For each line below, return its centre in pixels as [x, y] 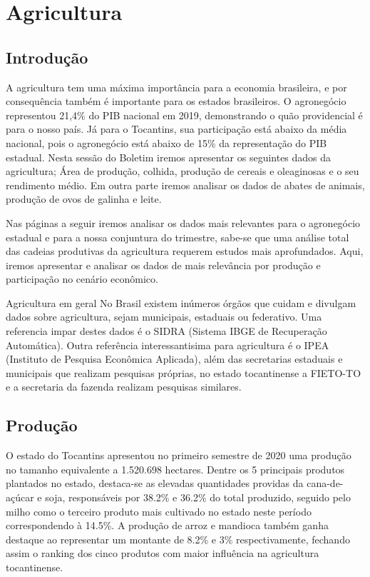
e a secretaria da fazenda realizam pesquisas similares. [124, 387]
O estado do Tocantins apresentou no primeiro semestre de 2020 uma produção [179, 455]
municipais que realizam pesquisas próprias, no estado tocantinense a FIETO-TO [184, 372]
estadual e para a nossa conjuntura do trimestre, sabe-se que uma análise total [178, 237]
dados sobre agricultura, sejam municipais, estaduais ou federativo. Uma [164, 317]
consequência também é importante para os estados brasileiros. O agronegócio [176, 101]
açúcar [20, 497]
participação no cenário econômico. [82, 279]
